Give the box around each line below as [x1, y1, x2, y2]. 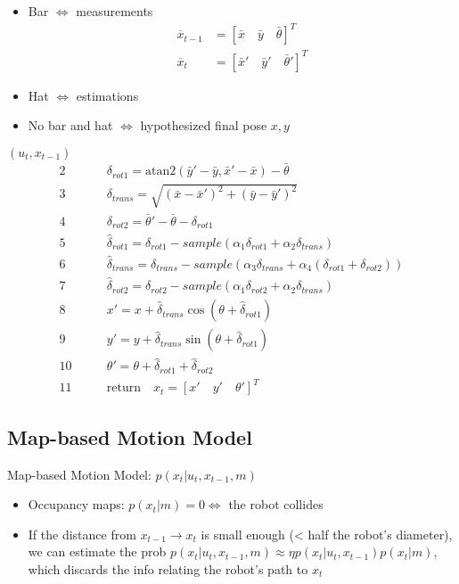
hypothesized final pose [140, 116, 267, 135]
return [106, 382, 142, 395]
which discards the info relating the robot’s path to [28, 560, 308, 578]
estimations [76, 86, 139, 104]
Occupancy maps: [28, 495, 125, 514]
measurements [76, 2, 153, 20]
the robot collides [228, 495, 324, 514]
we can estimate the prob [28, 542, 167, 561]
